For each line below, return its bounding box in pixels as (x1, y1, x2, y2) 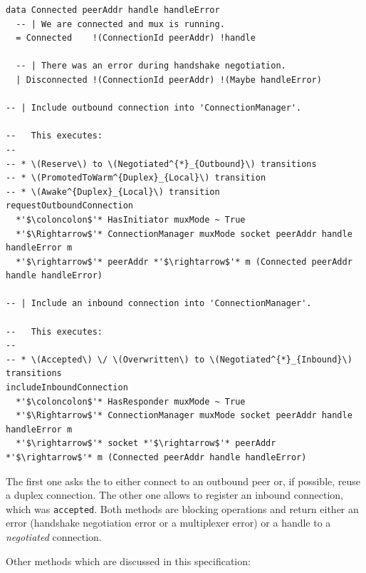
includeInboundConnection (6, 382, 128, 393)
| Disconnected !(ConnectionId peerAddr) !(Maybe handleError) (16, 74, 322, 85)
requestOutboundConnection (6, 201, 133, 211)
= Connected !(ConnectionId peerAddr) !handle (16, 33, 256, 44)
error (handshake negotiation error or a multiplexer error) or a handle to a (6, 515, 331, 530)
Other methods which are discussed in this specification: (6, 553, 251, 568)
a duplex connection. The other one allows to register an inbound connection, (6, 487, 343, 502)
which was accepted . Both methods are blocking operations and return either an (6, 501, 359, 516)
